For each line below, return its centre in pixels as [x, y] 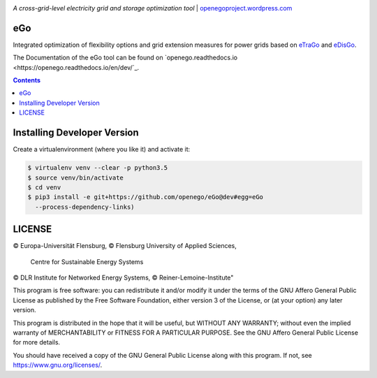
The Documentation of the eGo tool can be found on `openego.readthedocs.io [125, 58]
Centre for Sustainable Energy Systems [87, 261]
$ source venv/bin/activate [75, 177]
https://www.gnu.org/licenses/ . [58, 365]
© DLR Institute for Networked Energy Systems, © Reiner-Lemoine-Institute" [123, 277]
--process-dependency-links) [85, 207]
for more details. [37, 342]
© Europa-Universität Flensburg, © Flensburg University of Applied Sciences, [125, 246]
